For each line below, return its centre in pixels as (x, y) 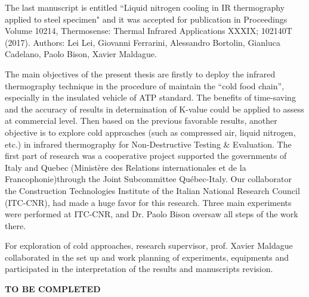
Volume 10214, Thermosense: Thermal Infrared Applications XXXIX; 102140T (149, 31)
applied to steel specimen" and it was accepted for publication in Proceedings (146, 19)
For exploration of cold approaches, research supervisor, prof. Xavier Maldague (149, 246)
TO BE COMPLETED (53, 289)
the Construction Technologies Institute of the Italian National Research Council (152, 190)
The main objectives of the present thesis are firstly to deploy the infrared (140, 74)
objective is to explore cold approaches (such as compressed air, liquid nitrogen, (150, 132)
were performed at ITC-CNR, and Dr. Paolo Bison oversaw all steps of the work (152, 214)
